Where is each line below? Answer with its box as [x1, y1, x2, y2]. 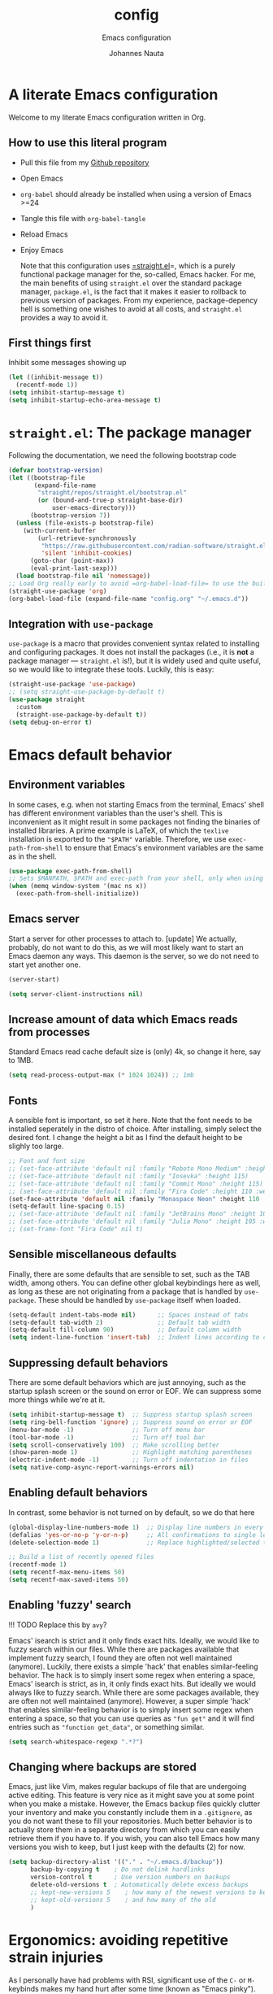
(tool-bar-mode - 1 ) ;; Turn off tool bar [8, 1433, 206, 1441]
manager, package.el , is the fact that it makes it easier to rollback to [19, 286, 247, 296]
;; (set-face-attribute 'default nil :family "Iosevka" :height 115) [8, 1172, 249, 1180]
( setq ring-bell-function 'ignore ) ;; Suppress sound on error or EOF [8, 1417, 253, 1426]
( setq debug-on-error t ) [8, 718, 93, 726]
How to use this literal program [8, 136, 167, 150]
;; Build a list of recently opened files [8, 1553, 154, 1561]
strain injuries [8, 1948, 104, 1966]
